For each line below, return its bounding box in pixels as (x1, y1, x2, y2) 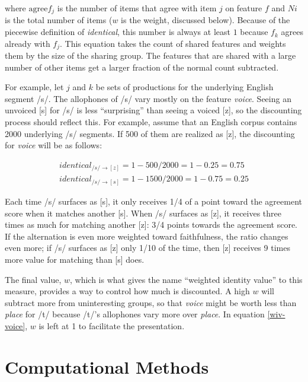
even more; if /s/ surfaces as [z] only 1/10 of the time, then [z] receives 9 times (5, 241, 290, 254)
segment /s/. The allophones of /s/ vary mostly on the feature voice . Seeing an (5, 92, 291, 104)
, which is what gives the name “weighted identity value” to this (69, 273, 303, 285)
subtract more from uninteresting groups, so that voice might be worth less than (5, 296, 297, 308)
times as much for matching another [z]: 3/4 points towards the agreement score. (5, 218, 298, 231)
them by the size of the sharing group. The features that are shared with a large (5, 49, 296, 62)
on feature (225, 2, 262, 14)
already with (5, 37, 50, 49)
